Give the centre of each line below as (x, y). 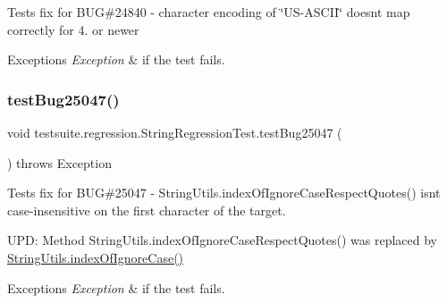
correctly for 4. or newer (73, 29)
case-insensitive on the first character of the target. (147, 210)
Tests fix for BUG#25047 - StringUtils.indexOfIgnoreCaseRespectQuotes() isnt (224, 193)
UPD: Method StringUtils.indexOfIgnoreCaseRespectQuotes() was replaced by (222, 240)
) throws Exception (59, 162)
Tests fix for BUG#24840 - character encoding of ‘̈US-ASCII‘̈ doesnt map (209, 12)
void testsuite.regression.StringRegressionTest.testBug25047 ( (175, 132)
